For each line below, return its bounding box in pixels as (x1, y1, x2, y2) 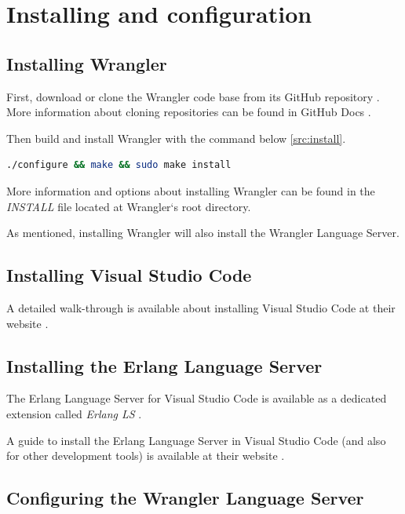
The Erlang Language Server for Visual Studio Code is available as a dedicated (6, 390, 387, 406)
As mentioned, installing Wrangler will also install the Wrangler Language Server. (6, 224, 400, 241)
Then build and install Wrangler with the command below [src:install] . (6, 129, 346, 146)
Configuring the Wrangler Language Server (6, 486, 364, 510)
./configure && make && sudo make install (6, 159, 232, 171)
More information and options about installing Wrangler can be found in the (6, 182, 375, 199)
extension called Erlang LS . (6, 405, 142, 421)
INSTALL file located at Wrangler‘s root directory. (6, 198, 251, 214)
